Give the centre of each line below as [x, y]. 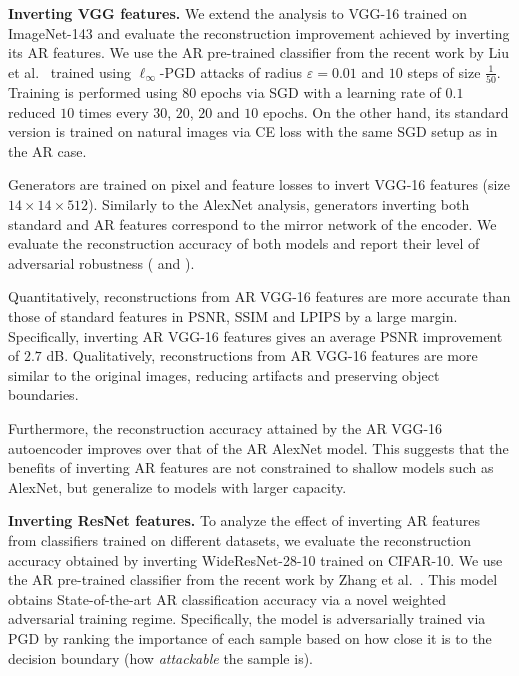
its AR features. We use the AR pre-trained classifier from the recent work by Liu [258, 52]
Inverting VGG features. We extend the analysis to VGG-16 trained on [237, 13]
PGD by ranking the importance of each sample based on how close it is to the [250, 637]
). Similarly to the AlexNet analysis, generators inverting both [279, 204]
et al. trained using [70, 71]
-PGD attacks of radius [231, 71]
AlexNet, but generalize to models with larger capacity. [177, 486]
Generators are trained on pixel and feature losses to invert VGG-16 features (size [259, 184]
